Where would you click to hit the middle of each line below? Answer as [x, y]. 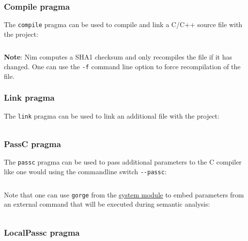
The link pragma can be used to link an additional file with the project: [112, 115]
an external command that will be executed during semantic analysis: [107, 204]
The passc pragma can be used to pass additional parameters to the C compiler [123, 162]
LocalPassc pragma [42, 232]
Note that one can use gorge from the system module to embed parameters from [124, 194]
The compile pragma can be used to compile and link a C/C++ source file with [123, 24]
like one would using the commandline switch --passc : [85, 172]
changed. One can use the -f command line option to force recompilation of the [122, 67]
